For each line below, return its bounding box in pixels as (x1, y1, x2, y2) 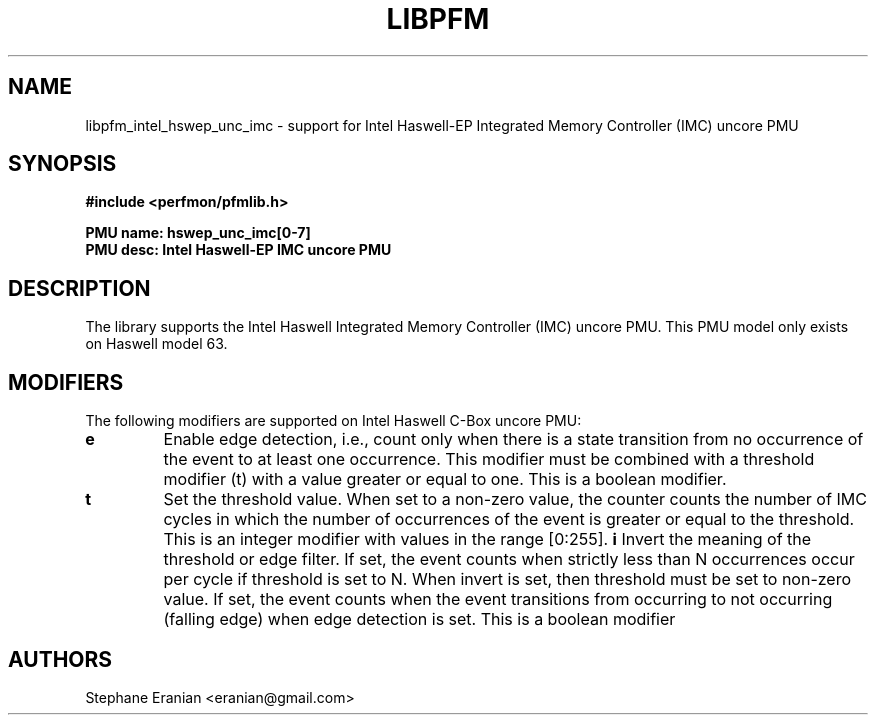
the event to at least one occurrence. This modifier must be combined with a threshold (163, 449, 815, 470)
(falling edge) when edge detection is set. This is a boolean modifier (163, 609, 676, 630)
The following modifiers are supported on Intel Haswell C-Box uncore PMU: (85, 412, 582, 430)
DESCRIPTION (8, 275, 151, 301)
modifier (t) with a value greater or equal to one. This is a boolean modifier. (163, 469, 727, 490)
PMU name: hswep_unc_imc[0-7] (85, 224, 311, 242)
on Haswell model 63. (85, 335, 228, 353)
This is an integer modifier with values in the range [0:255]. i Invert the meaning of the (163, 529, 812, 550)
